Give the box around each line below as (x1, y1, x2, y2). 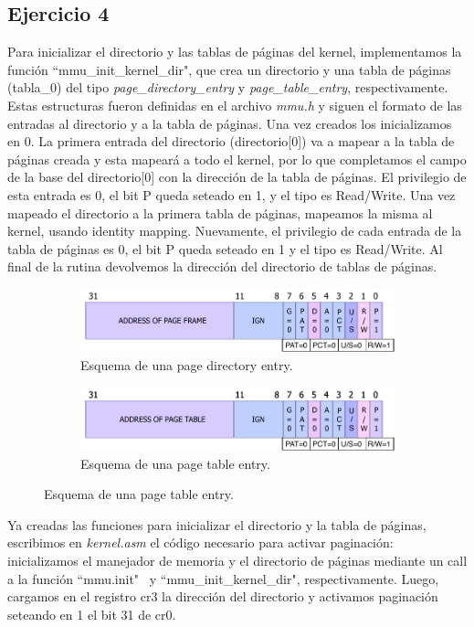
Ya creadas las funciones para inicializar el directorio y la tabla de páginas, (7, 515, 427, 534)
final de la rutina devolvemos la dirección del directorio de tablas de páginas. (7, 257, 437, 276)
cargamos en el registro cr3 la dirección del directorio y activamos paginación (7, 587, 438, 606)
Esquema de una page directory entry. (80, 355, 293, 374)
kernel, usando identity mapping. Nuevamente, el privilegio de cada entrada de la (7, 221, 462, 240)
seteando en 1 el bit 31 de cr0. (7, 604, 176, 623)
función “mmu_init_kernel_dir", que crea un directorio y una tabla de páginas (7, 59, 451, 79)
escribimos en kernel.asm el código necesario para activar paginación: (7, 533, 394, 552)
